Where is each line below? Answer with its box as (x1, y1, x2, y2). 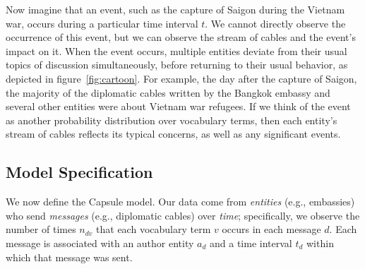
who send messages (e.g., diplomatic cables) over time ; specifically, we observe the (6, 208, 360, 222)
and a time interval (210, 235, 292, 250)
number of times (6, 222, 76, 237)
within (306, 235, 334, 250)
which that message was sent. (6, 249, 133, 264)
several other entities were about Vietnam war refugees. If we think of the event (6, 99, 351, 114)
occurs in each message (222, 222, 321, 237)
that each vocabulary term (96, 222, 211, 237)
